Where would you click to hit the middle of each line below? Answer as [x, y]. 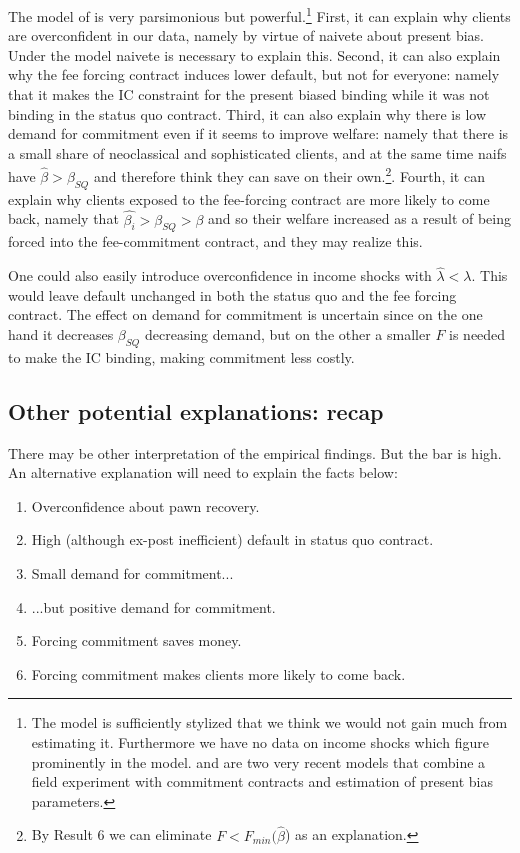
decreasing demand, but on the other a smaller [287, 334]
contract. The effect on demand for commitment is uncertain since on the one [245, 314]
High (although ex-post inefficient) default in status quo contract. [232, 539]
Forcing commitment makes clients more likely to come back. [218, 673]
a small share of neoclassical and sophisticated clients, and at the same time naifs [257, 152]
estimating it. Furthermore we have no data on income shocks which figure [260, 742]
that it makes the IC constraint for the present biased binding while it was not [249, 94]
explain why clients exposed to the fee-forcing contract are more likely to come [249, 198]
